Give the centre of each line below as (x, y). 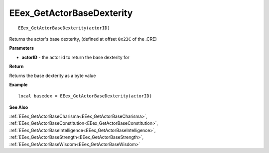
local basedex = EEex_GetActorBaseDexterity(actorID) (85, 96)
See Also (19, 107)
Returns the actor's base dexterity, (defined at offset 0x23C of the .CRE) (83, 39)
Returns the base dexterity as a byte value (53, 76)
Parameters (22, 48)
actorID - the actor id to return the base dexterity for (75, 57)
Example (18, 84)
